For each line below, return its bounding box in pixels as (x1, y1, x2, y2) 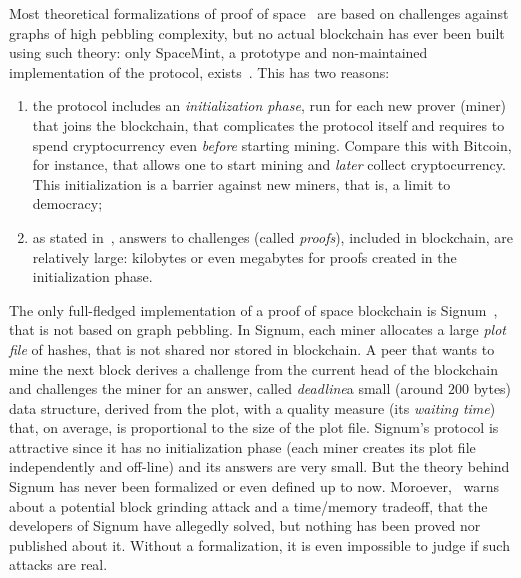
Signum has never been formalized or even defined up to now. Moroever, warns (9, 476, 500, 497)
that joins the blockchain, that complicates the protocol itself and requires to (32, 114, 505, 135)
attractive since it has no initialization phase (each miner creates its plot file (9, 436, 476, 457)
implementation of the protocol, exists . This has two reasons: (9, 61, 390, 82)
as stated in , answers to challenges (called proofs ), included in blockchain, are (32, 226, 513, 247)
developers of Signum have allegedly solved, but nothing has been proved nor (9, 515, 481, 536)
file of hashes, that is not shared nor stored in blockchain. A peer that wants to (9, 338, 495, 359)
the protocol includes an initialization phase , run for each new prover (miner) (32, 95, 507, 116)
